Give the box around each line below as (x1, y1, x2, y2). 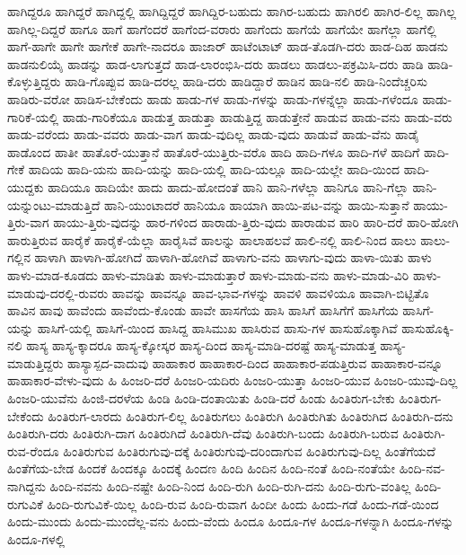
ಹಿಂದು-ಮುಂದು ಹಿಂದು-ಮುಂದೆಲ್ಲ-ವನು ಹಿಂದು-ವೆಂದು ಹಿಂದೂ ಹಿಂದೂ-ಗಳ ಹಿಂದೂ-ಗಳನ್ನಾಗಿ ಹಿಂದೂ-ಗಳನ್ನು (7, 512, 454, 531)
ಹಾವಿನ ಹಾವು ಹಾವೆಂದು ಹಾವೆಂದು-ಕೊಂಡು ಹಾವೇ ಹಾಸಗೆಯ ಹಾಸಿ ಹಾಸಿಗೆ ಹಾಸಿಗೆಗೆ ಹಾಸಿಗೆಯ (7, 301, 399, 320)
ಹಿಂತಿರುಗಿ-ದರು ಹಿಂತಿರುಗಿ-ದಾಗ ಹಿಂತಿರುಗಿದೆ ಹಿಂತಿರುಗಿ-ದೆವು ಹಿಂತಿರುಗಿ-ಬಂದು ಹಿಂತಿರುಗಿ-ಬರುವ (7, 424, 399, 443)
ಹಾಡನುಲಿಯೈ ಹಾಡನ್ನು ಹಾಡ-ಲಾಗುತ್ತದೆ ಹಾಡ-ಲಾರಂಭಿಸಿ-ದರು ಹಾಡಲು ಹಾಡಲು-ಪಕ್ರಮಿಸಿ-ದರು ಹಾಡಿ (7, 54, 424, 73)
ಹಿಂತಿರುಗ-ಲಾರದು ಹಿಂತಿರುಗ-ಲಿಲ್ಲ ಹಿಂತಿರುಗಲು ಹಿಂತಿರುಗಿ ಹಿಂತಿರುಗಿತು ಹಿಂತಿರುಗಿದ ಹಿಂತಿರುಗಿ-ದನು (48, 406, 453, 425)
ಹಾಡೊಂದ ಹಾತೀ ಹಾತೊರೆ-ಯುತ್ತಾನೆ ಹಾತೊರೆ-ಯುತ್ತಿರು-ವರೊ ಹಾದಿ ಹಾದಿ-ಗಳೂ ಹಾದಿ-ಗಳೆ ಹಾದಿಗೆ (7, 142, 420, 161)
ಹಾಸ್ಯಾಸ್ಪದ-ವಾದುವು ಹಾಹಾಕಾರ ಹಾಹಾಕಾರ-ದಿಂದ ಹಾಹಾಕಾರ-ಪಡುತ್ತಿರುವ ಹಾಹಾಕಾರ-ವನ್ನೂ (67, 353, 444, 372)
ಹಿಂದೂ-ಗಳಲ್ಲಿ (7, 529, 66, 548)
